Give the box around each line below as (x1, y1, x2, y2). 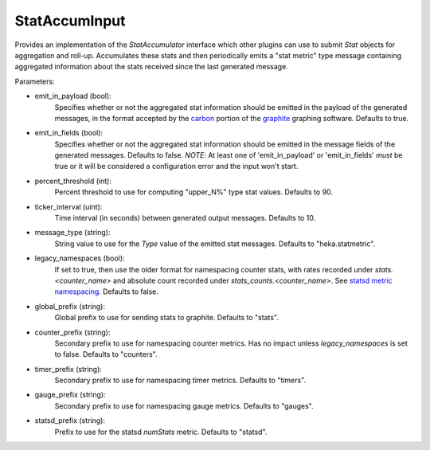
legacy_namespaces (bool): (34, 253, 125, 263)
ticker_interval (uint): (34, 202, 103, 211)
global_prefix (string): (34, 301, 105, 311)
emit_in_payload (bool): (34, 92, 111, 101)
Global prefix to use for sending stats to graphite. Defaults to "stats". (54, 313, 279, 323)
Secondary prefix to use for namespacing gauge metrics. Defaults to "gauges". (54, 401, 314, 410)
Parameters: (14, 76, 55, 86)
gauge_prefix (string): (34, 390, 107, 400)
